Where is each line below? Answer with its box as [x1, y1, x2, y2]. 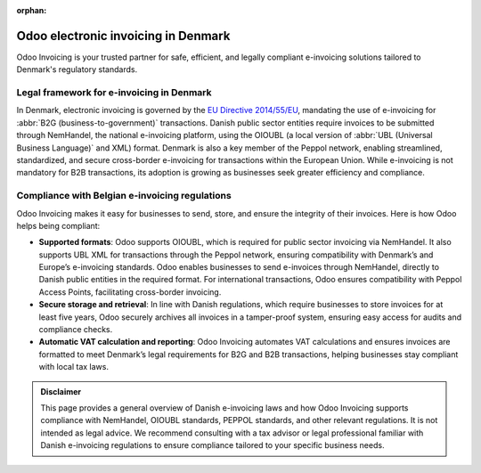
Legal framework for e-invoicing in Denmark [16, 86, 213, 99]
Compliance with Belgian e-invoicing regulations [16, 190, 232, 202]
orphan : [16, 5, 47, 15]
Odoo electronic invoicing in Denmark [16, 28, 231, 44]
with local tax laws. [38, 362, 109, 372]
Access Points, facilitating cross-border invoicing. [38, 286, 222, 298]
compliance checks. [38, 324, 113, 335]
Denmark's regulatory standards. [16, 64, 138, 75]
